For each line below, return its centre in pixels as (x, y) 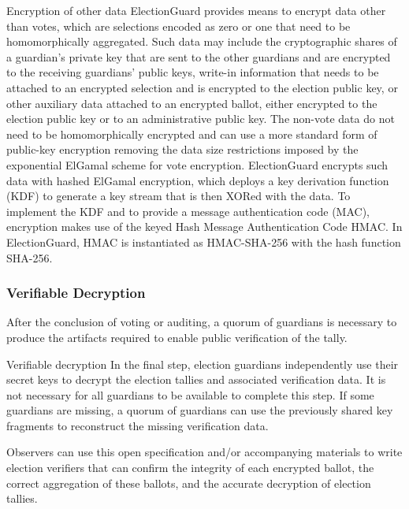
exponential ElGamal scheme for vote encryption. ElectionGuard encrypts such (197, 164)
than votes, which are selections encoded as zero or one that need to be (178, 26)
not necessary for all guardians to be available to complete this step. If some (190, 394)
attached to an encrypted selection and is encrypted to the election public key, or (202, 87)
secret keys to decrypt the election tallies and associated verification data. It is (196, 379)
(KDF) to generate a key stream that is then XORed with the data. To (178, 196)
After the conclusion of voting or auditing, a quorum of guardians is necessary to (202, 322)
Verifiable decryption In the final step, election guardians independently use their (203, 364)
